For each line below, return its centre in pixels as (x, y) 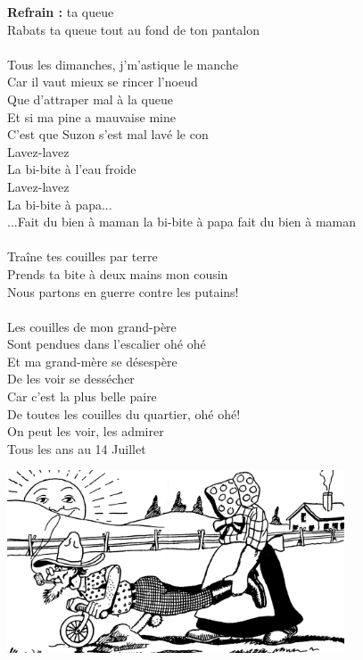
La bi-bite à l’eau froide (72, 169)
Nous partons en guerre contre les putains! (123, 291)
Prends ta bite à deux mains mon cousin (118, 273)
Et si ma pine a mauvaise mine (91, 116)
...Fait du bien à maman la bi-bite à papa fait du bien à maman (182, 222)
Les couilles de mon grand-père (92, 326)
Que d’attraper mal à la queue (90, 99)
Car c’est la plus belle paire (82, 396)
